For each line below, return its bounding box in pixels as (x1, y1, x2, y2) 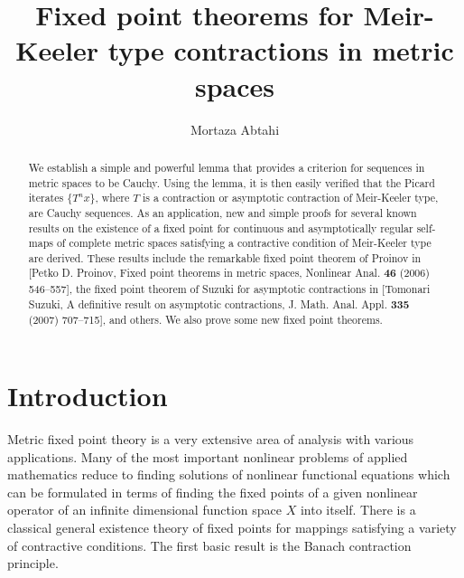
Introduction (7, 377, 168, 414)
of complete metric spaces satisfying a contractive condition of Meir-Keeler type (56, 235, 432, 251)
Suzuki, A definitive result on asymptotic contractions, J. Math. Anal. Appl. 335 (28, 296, 410, 312)
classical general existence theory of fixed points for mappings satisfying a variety (7, 518, 457, 537)
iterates (28, 190, 64, 205)
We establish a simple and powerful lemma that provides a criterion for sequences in (28, 159, 425, 175)
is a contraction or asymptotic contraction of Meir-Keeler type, (143, 190, 439, 205)
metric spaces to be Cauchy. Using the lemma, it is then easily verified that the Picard (28, 175, 435, 190)
